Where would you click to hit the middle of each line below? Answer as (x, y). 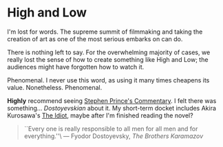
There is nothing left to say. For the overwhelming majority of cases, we (109, 52)
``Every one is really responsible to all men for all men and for (111, 128)
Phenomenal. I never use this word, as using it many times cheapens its (108, 80)
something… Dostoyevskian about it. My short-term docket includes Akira (112, 108)
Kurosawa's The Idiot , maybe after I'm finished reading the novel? (100, 115)
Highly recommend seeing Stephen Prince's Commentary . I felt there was (112, 100)
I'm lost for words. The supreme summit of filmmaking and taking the (105, 32)
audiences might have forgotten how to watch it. (76, 67)
